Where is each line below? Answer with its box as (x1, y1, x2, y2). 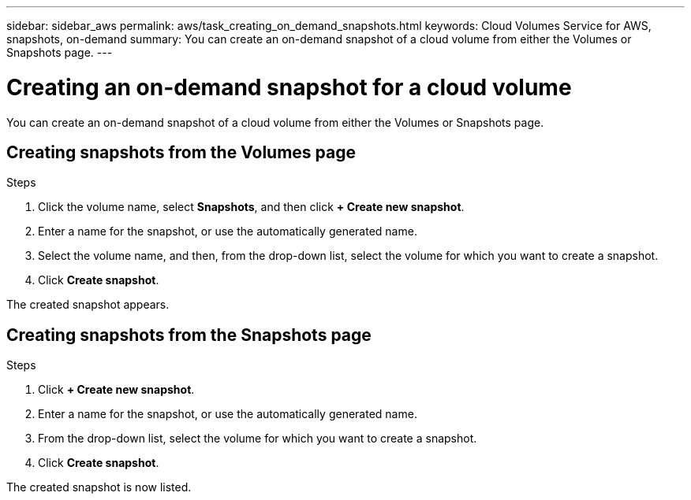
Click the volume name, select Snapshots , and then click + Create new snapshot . (38, 200, 465, 214)
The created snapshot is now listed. (6, 480, 192, 494)
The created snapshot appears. (6, 298, 170, 312)
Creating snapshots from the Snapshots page (6, 324, 372, 345)
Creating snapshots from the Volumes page (6, 142, 356, 162)
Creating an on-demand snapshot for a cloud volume (6, 73, 572, 101)
